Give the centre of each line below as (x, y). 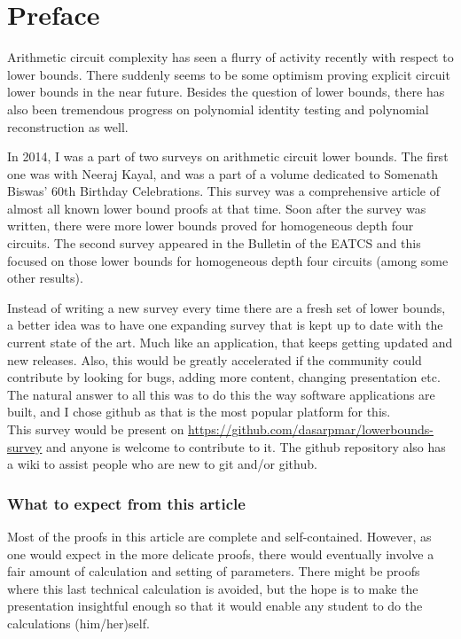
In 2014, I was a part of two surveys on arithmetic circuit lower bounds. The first (228, 156)
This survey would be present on (96, 429)
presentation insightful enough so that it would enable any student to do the (215, 606)
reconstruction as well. (68, 126)
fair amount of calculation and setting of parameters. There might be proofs (214, 571)
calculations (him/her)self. (78, 623)
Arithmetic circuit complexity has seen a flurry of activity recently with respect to (230, 57)
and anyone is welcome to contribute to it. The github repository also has (246, 446)
